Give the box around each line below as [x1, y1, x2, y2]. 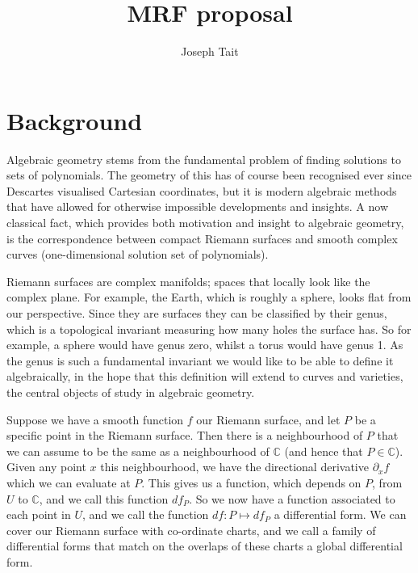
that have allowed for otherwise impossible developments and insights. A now [6, 198, 389, 215]
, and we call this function [39, 490, 169, 507]
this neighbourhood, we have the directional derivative [100, 458, 369, 475]
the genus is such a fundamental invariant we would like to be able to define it [6, 352, 394, 369]
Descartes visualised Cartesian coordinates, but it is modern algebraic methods [6, 182, 397, 199]
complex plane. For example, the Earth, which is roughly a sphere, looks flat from [6, 289, 412, 305]
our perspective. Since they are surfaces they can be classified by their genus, [6, 305, 387, 321]
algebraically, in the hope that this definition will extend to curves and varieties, [6, 368, 403, 385]
